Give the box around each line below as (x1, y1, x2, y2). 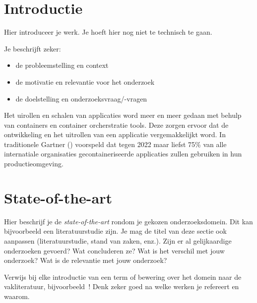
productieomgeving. (4, 158, 64, 169)
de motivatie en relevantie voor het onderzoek (15, 76, 155, 87)
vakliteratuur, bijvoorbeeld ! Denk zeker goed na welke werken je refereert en (4, 281, 239, 292)
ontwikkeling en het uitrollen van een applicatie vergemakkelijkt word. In (4, 129, 226, 140)
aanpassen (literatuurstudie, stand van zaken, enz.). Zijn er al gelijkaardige (4, 235, 232, 246)
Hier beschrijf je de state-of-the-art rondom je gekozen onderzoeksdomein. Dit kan (4, 216, 253, 226)
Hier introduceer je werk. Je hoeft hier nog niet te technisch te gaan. (4, 27, 212, 37)
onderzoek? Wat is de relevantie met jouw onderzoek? (4, 255, 167, 265)
